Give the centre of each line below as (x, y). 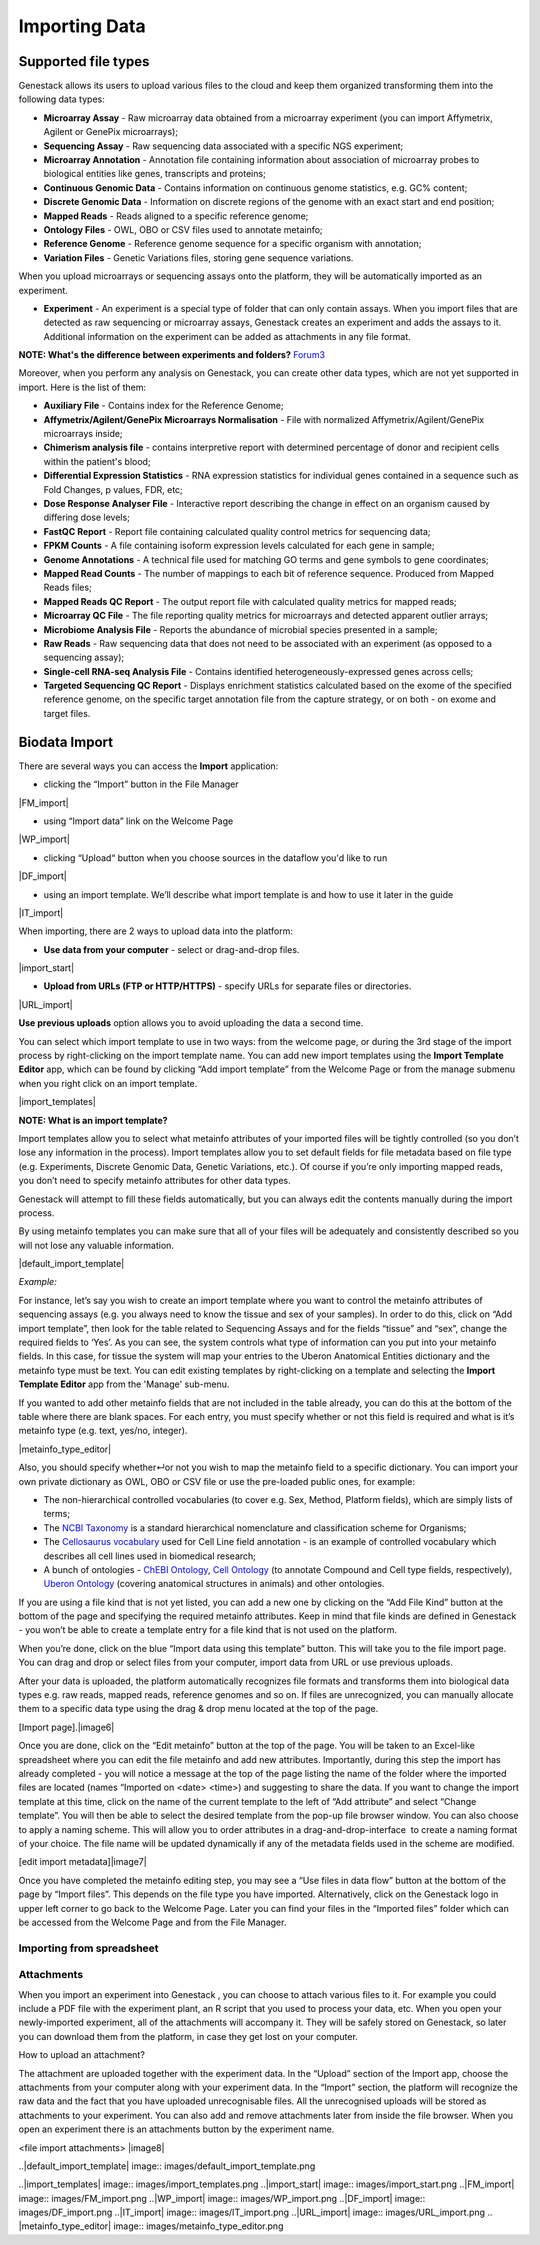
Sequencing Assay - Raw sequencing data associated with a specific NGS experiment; (223, 146)
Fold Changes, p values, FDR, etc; (113, 489)
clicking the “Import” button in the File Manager (141, 784)
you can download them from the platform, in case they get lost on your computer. (188, 2036)
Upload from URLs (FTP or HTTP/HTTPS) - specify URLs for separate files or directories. (227, 986)
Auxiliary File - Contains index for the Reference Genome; (163, 406)
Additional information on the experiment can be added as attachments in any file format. (227, 336)
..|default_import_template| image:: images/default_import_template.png (167, 2166)
